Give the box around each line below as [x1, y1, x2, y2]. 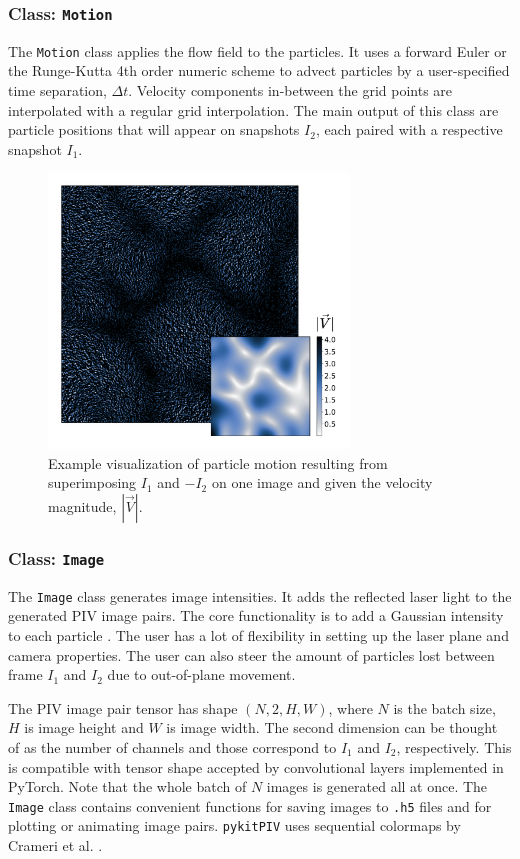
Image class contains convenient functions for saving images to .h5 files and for [8, 795, 492, 816]
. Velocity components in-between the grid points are [128, 80, 453, 101]
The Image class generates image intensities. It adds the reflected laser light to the [8, 585, 512, 606]
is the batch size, [393, 697, 496, 718]
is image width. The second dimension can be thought [166, 717, 498, 738]
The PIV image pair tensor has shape [8, 697, 238, 718]
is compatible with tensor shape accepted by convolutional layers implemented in [8, 756, 504, 777]
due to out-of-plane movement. [107, 664, 296, 685]
